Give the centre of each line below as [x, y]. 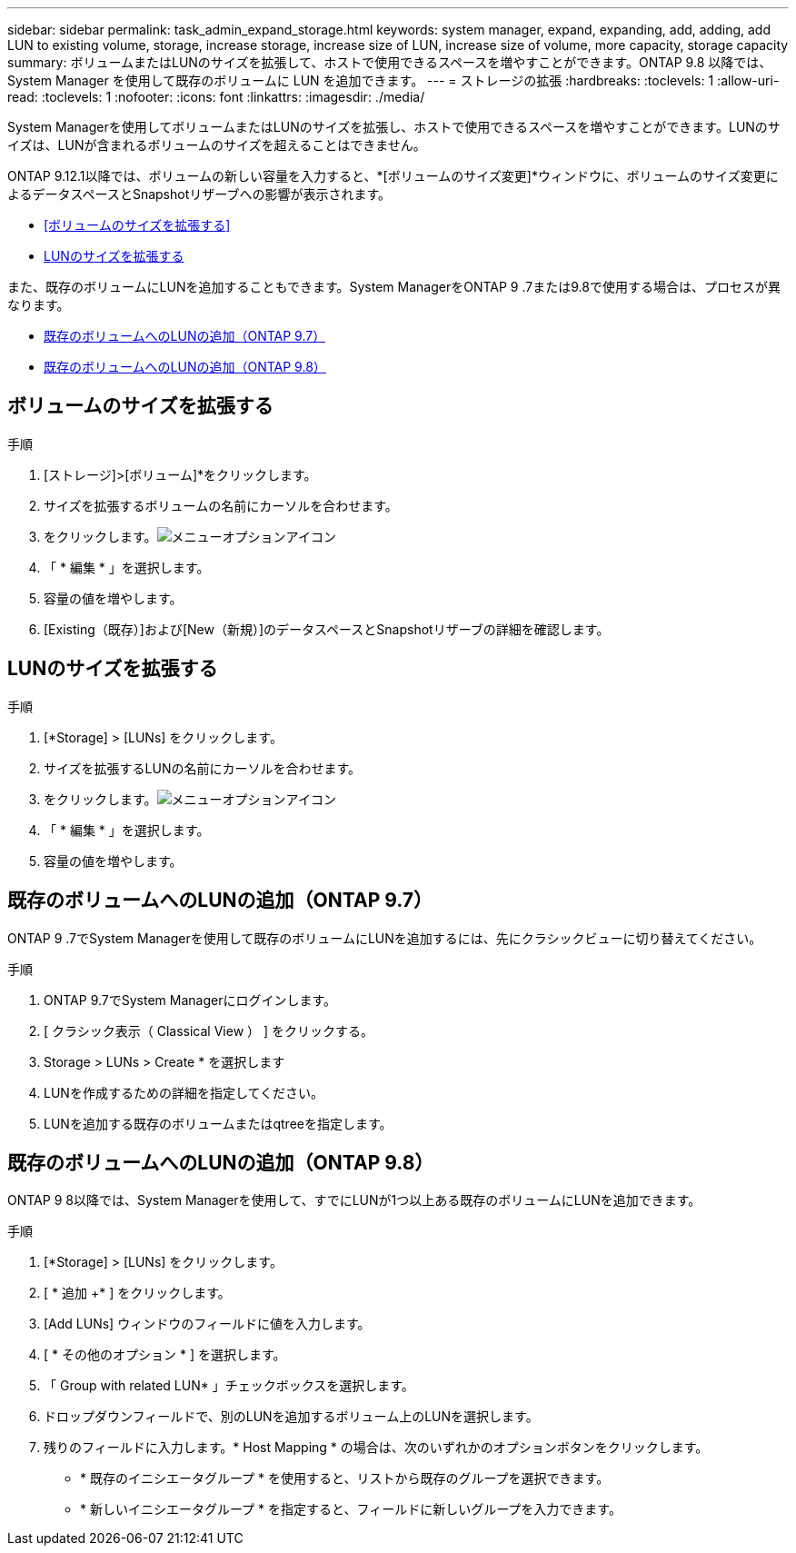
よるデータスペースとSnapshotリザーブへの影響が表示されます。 [199, 194]
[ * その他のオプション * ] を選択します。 [165, 1355]
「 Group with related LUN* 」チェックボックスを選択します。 [229, 1386]
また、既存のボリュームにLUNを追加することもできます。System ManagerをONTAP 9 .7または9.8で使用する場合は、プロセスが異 [394, 287]
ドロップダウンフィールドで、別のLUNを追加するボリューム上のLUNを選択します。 [291, 1417]
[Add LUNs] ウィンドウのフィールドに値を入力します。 [207, 1324]
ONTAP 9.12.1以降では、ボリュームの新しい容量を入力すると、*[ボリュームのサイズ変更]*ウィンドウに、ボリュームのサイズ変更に [393, 176]
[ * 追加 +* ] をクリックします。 [137, 1293]
